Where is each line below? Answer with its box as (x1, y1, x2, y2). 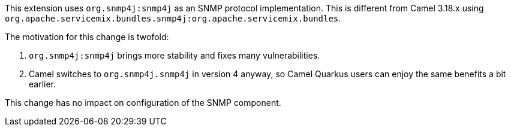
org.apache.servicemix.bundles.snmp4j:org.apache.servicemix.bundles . (5, 13, 341, 23)
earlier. (29, 79, 56, 89)
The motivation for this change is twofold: (5, 32, 169, 42)
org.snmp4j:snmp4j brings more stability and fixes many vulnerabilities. (29, 50, 320, 60)
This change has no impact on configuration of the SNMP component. (5, 98, 281, 108)
